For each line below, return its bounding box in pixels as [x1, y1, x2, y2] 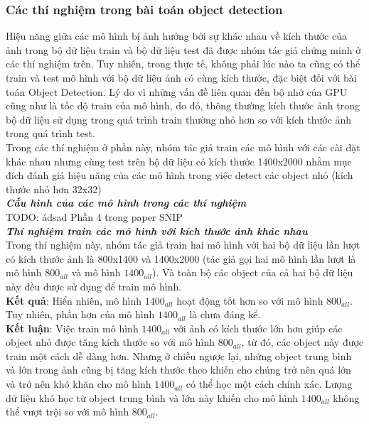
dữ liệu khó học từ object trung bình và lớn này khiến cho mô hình [6, 390, 299, 405]
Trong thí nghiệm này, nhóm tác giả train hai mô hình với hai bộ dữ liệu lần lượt [6, 237, 360, 252]
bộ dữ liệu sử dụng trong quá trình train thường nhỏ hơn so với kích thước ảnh [6, 112, 352, 126]
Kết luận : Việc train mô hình [6, 320, 139, 335]
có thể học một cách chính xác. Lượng [186, 376, 353, 391]
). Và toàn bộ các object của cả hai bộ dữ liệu [152, 265, 353, 280]
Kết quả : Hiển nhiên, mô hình [6, 293, 142, 308]
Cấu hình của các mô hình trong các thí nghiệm [6, 195, 247, 210]
